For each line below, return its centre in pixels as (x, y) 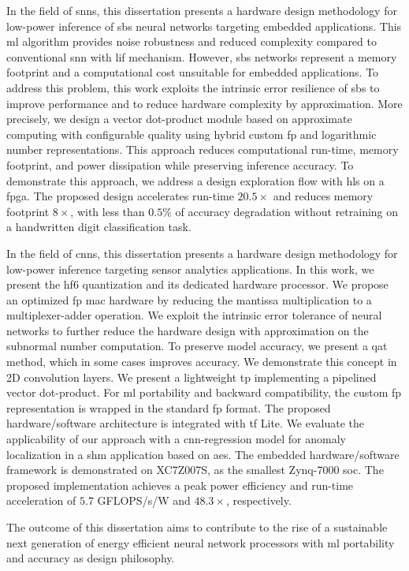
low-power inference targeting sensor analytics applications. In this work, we (190, 269)
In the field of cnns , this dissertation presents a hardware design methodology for (202, 253)
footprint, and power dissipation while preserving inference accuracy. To (180, 164)
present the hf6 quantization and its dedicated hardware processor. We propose (197, 284)
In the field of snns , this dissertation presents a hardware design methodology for (202, 10)
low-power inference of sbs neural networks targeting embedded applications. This (204, 26)
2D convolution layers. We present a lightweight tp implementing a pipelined (191, 377)
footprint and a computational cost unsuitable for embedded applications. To (193, 72)
